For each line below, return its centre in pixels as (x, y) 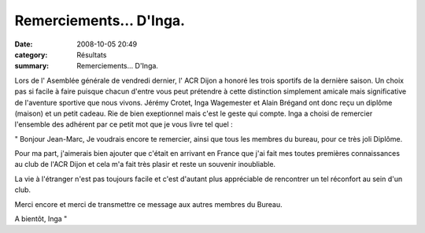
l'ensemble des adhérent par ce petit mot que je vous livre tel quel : (124, 124)
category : (31, 54)
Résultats (92, 54)
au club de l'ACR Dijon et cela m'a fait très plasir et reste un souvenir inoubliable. (145, 165)
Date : (24, 44)
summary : (32, 66)
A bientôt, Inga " (41, 219)
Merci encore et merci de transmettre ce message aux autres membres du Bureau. (148, 204)
